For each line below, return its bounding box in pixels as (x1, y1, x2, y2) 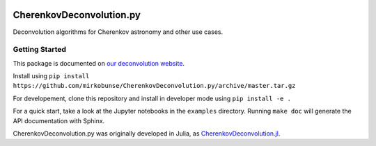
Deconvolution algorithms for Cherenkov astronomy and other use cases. (13, 28, 224, 36)
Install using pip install (13, 72, 90, 80)
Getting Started (13, 45, 66, 55)
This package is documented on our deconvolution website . (13, 59, 185, 67)
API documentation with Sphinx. (13, 116, 105, 125)
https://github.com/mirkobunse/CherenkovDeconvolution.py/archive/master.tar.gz (13, 82, 296, 90)
